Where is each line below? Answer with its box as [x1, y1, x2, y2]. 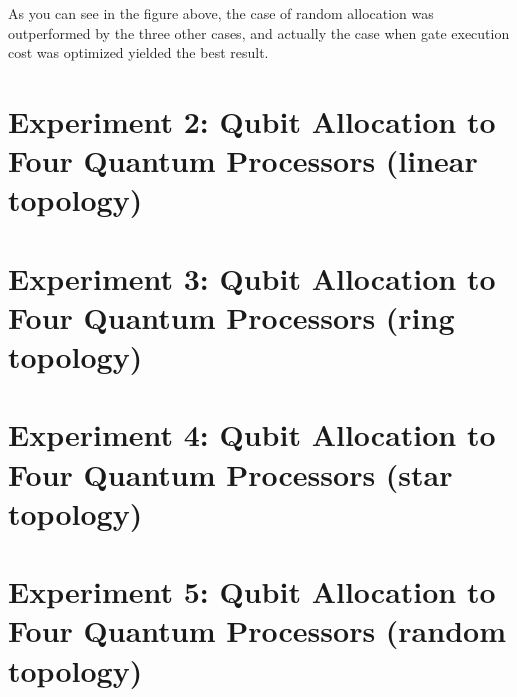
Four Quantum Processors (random [8, 610, 506, 651]
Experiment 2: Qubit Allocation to [8, 100, 496, 141]
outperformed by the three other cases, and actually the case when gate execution [8, 22, 510, 43]
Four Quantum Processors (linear [8, 140, 478, 181]
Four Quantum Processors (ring [8, 296, 455, 337]
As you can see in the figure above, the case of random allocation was [8, 3, 434, 23]
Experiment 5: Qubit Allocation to [8, 571, 496, 612]
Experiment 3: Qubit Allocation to [8, 257, 496, 298]
